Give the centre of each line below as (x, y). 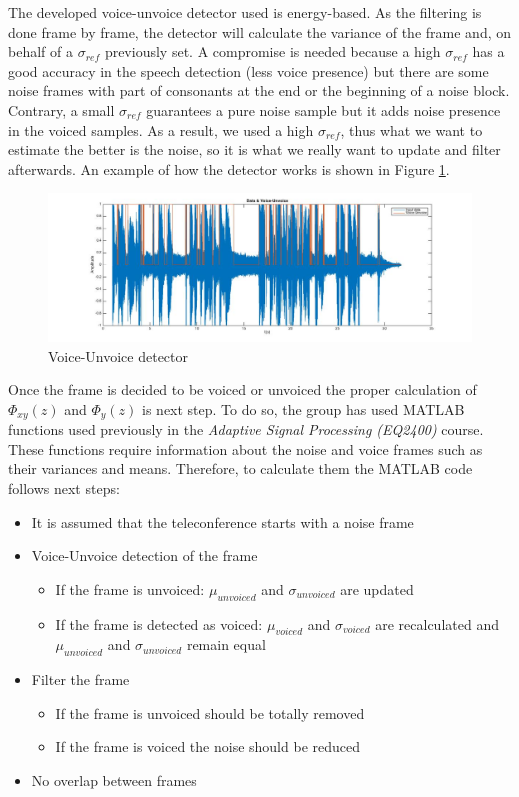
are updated (377, 588)
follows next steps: (64, 488)
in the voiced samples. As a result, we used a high (161, 129)
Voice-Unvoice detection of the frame (144, 555)
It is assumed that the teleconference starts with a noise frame (222, 521)
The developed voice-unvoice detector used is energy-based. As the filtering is (245, 12)
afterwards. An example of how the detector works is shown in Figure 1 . (229, 168)
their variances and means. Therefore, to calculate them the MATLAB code (240, 468)
